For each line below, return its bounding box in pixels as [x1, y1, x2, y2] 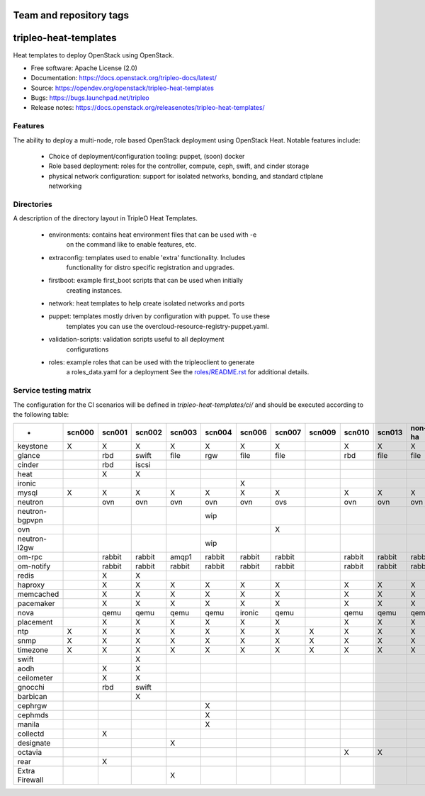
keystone [17, 442, 49, 452]
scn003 [170, 427, 198, 437]
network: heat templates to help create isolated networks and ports [48, 299, 245, 308]
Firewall [17, 775, 44, 785]
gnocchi [17, 683, 45, 693]
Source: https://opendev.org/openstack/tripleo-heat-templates [30, 84, 214, 92]
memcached [17, 589, 59, 599]
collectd [17, 729, 45, 739]
